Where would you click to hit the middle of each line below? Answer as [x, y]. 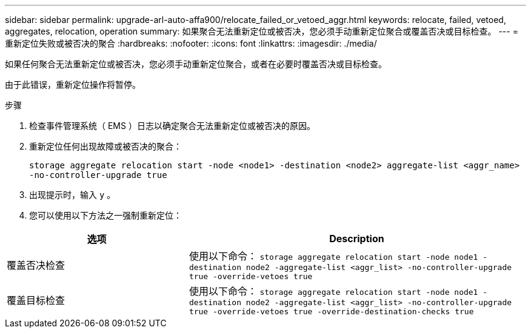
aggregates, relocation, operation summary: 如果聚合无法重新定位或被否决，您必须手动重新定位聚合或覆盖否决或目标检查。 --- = [262, 31]
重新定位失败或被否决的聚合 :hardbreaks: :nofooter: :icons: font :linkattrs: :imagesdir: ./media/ [191, 43]
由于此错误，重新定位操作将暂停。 [73, 84]
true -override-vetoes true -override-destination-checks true [331, 312]
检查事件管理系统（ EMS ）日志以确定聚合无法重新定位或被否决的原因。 [172, 126]
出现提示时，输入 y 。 [72, 195]
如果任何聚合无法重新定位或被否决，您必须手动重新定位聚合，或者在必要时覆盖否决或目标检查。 [196, 64]
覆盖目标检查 [36, 300]
